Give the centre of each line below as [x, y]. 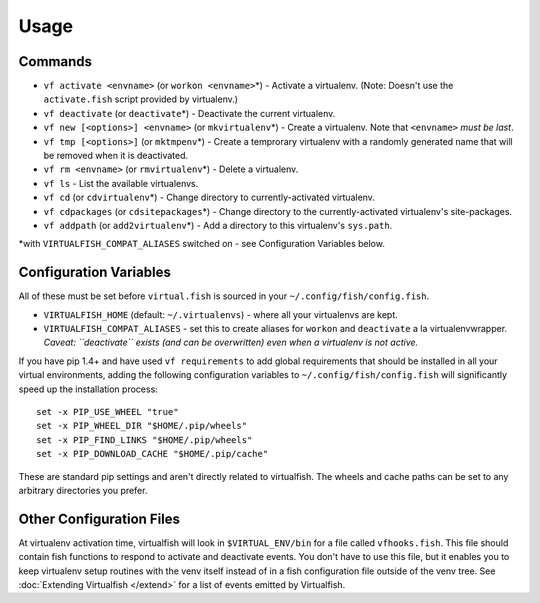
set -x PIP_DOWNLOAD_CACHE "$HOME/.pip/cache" [152, 454]
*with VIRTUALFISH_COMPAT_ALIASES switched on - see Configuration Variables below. [201, 244]
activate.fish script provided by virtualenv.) [141, 99]
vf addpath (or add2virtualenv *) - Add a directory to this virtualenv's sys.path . [218, 225]
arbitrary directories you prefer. [83, 490]
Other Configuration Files [99, 518]
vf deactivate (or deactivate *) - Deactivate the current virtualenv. [189, 113]
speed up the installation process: [88, 389]
